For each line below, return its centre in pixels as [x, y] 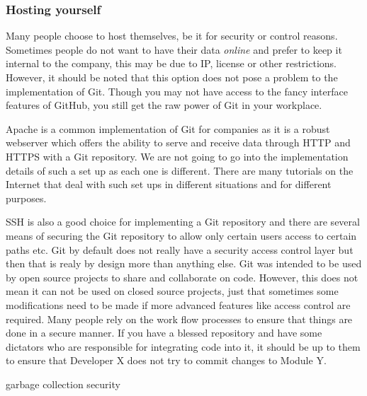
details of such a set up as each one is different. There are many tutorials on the [180, 170]
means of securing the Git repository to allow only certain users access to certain [181, 235]
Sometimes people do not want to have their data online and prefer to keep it [174, 49]
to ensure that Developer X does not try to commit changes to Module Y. [166, 360]
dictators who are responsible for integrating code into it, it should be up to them [183, 346]
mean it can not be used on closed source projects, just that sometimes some [172, 291]
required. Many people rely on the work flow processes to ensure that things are [179, 319]
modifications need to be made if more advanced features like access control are [178, 304]
